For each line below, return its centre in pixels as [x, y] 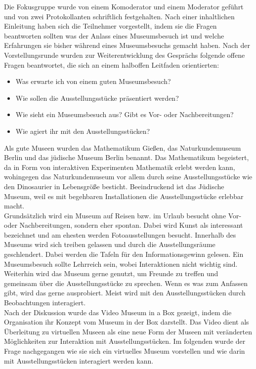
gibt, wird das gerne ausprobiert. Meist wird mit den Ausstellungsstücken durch [125, 293]
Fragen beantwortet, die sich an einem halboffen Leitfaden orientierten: [112, 64]
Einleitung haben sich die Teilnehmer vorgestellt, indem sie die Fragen [110, 26]
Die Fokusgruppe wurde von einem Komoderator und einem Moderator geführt [124, 6]
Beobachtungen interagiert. [45, 303]
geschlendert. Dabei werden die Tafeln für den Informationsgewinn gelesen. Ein [124, 254]
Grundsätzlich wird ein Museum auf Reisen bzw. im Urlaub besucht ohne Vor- [123, 215]
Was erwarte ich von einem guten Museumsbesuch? [93, 81]
